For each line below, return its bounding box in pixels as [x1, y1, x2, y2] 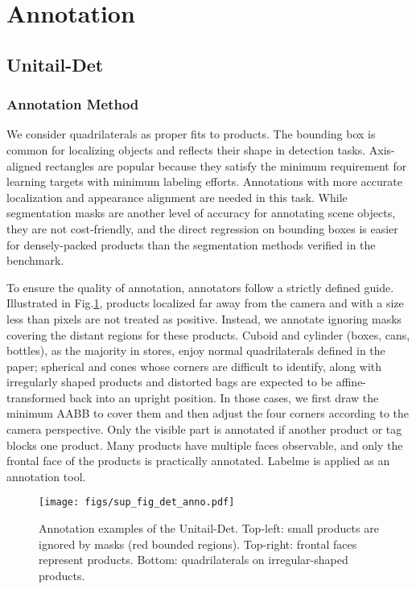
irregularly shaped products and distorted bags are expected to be [6, 373, 333, 390]
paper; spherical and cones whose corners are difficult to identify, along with [6, 357, 382, 374]
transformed [6, 389, 66, 406]
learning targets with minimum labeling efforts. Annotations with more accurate [6, 173, 402, 190]
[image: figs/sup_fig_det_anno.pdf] [39, 496, 235, 509]
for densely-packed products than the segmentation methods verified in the [6, 236, 376, 253]
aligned [6, 157, 42, 174]
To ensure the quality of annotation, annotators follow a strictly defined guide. [6, 278, 394, 295]
